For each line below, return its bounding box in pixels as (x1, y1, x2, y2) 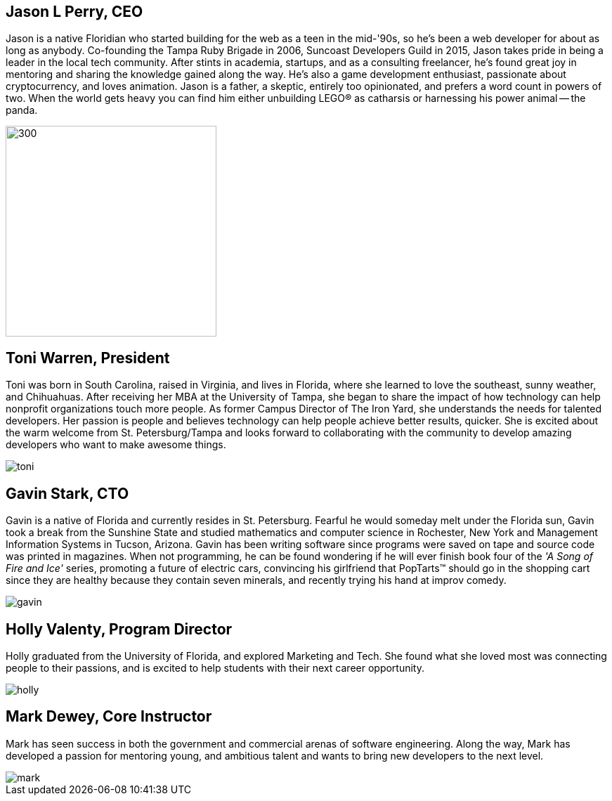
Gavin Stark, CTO (6, 484, 129, 502)
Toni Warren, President (6, 349, 170, 367)
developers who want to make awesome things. (6, 438, 226, 451)
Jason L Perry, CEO (6, 3, 143, 20)
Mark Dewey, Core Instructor (6, 708, 212, 726)
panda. (6, 104, 38, 117)
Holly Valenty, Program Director (6, 620, 233, 638)
